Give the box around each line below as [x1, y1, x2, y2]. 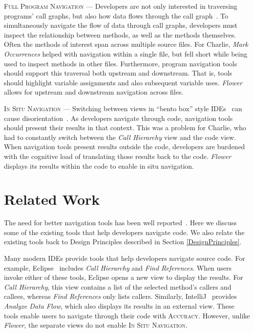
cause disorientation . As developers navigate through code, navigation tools [4, 113, 233, 123]
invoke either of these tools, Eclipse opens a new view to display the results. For [4, 272, 243, 282]
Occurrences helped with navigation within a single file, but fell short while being [4, 48, 248, 59]
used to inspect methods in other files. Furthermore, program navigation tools [4, 58, 237, 68]
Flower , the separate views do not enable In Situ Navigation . [4, 320, 188, 330]
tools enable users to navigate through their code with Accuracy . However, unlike [4, 310, 250, 320]
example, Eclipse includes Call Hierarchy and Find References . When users [4, 262, 232, 273]
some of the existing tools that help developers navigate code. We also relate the [4, 227, 245, 237]
